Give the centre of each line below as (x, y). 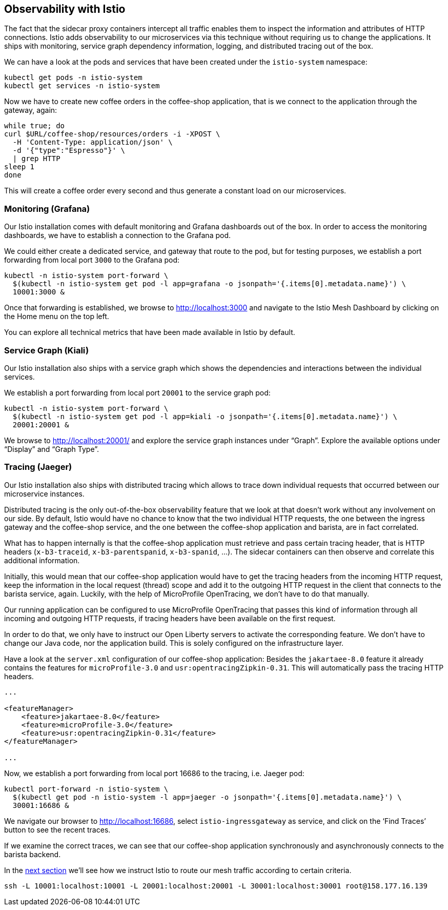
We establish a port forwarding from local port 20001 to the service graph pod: (137, 392)
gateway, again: (31, 110)
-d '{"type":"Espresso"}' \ (69, 151)
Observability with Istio (65, 9)
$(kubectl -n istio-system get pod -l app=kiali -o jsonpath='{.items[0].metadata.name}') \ (205, 416)
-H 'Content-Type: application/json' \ (93, 142)
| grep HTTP (36, 159)
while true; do (35, 126)
